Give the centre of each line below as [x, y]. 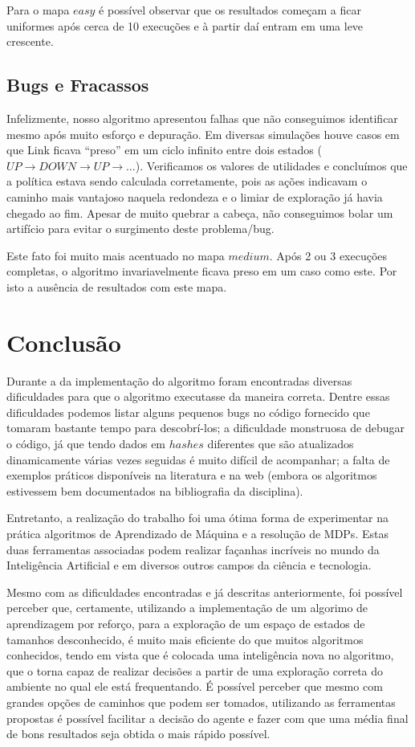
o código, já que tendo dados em [86, 444]
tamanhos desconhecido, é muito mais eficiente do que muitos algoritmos [185, 639]
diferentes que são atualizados [281, 444]
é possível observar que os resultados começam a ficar [230, 10]
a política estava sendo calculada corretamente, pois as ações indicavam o [187, 181]
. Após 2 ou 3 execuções [328, 255]
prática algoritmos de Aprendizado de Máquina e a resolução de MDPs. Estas [197, 533]
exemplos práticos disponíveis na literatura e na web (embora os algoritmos [192, 475]
